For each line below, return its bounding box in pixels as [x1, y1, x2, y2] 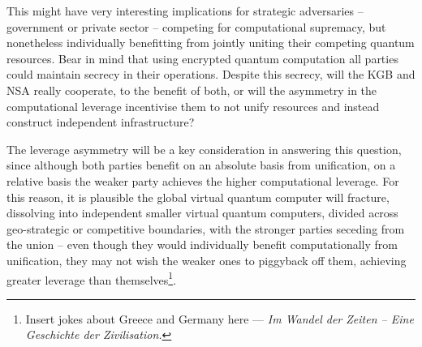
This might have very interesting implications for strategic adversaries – [6, 2, 364, 19]
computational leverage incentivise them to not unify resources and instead [6, 97, 380, 114]
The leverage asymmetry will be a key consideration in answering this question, [6, 140, 402, 157]
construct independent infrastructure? [6, 114, 195, 131]
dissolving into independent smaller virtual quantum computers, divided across [6, 204, 398, 221]
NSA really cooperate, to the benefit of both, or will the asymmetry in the [6, 81, 377, 98]
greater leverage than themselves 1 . [6, 268, 177, 288]
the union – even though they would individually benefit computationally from [6, 236, 398, 253]
